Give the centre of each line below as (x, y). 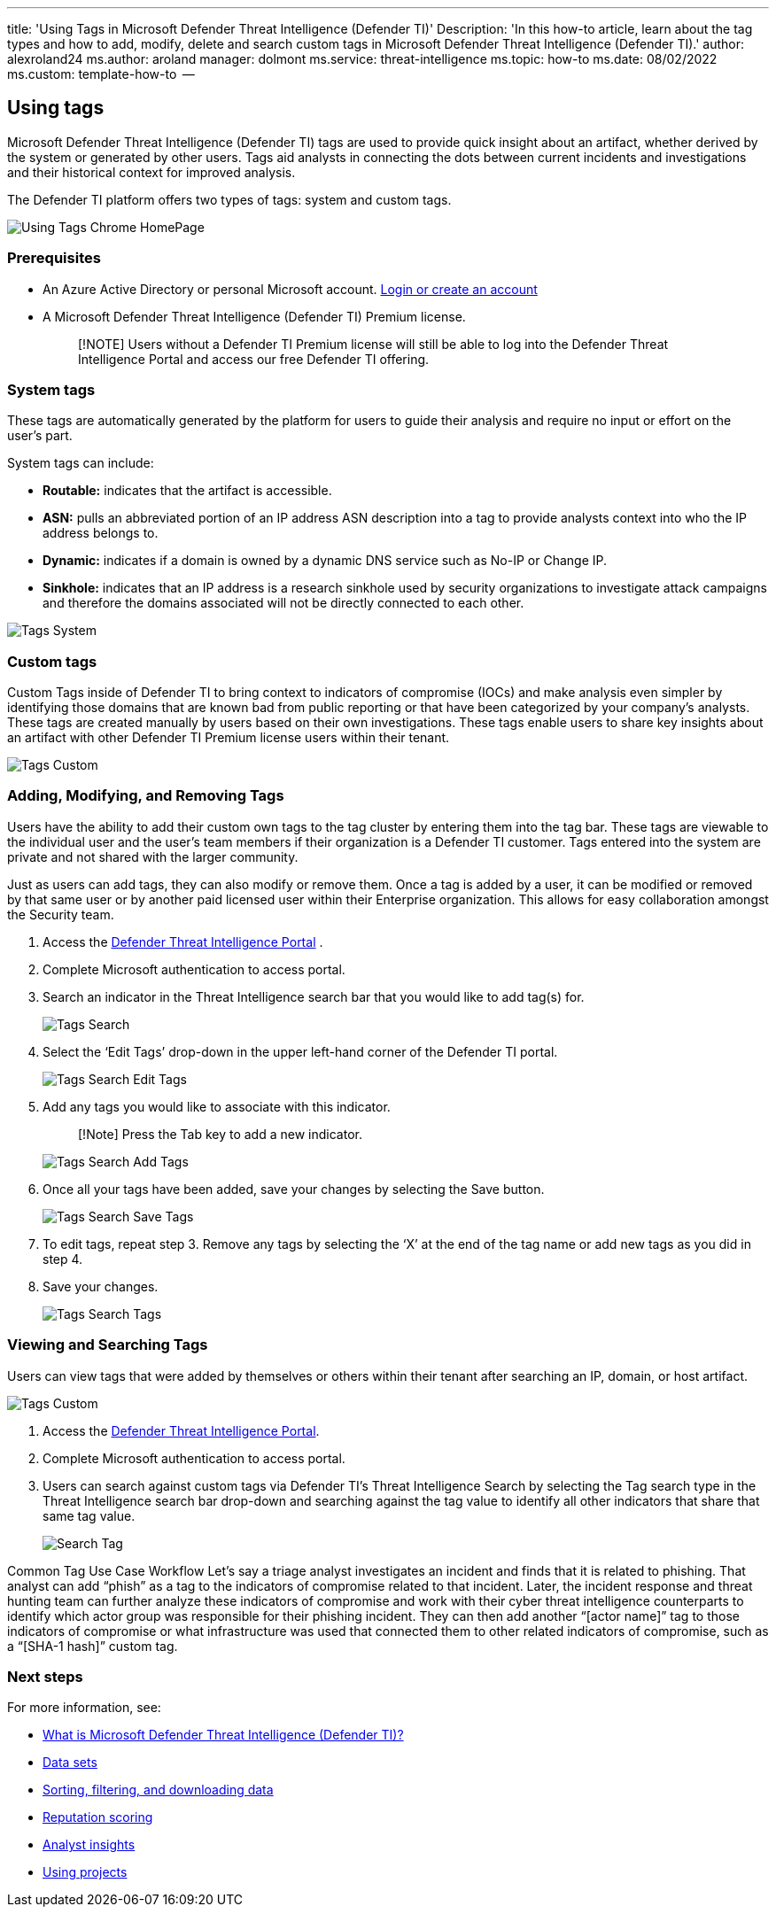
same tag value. (89, 1515)
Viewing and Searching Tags (108, 1345)
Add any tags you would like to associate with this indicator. (217, 1106)
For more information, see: (84, 1708)
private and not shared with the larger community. (153, 856)
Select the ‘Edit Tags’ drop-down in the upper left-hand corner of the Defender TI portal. (300, 1051)
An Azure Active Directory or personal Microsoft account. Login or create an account (290, 289)
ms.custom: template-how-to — (101, 74)
